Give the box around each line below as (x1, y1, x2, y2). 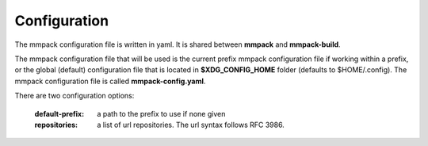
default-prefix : (34, 109, 85, 118)
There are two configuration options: (14, 91, 135, 101)
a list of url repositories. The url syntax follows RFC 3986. (97, 120, 285, 129)
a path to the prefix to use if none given (97, 109, 226, 118)
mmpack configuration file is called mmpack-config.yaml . (14, 76, 206, 86)
